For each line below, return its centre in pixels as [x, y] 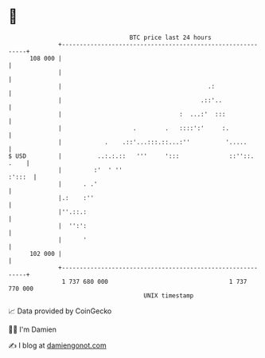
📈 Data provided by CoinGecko [60, 311]
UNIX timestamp [169, 295]
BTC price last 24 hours [171, 37]
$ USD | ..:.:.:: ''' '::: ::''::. [131, 156]
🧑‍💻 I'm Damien [33, 329]
